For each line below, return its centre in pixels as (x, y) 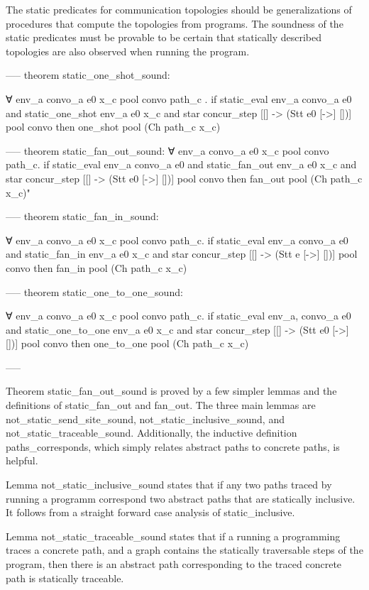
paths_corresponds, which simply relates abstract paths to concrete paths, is (173, 446)
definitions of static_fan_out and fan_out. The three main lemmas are (161, 405)
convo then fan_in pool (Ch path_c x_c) (97, 267)
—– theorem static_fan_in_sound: (82, 216)
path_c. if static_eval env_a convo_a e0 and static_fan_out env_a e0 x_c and (181, 164)
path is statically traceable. (65, 578)
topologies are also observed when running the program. (128, 51)
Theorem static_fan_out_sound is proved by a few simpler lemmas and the (171, 391)
